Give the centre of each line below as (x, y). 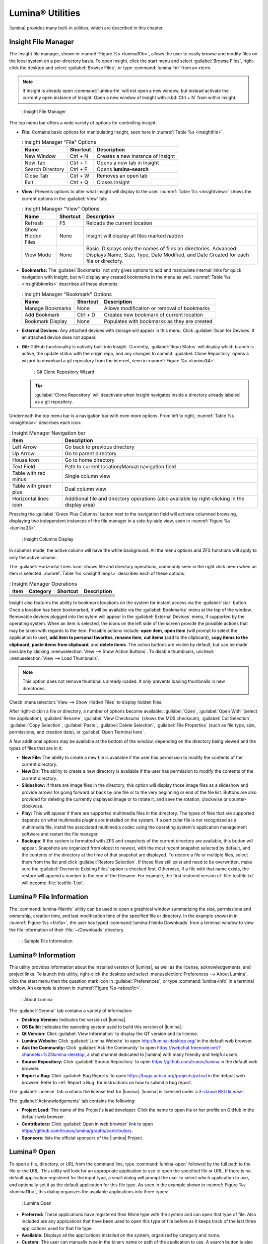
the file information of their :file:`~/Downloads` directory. (67, 930)
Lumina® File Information (49, 897)
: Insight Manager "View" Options (61, 209)
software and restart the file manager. (60, 834)
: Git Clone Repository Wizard (64, 372)
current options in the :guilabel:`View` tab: (65, 199)
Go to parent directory (91, 453)
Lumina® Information (42, 955)
